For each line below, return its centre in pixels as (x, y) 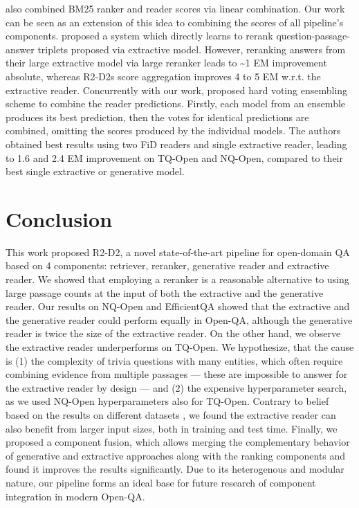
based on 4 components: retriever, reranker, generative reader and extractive (167, 265)
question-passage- (313, 36)
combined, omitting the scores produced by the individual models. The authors (173, 130)
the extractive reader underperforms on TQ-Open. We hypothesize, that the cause (180, 347)
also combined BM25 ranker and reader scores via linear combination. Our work (175, 8)
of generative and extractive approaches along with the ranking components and (176, 455)
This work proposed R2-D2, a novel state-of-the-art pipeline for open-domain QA (178, 252)
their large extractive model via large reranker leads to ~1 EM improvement (166, 63)
